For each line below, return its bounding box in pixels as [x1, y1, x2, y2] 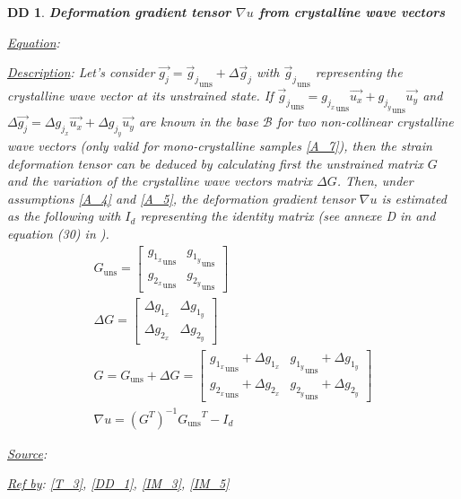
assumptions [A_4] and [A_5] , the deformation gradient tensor [7, 188, 355, 207]
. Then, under [336, 171, 413, 190]
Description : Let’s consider [7, 63, 155, 82]
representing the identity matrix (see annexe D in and [140, 206, 436, 225]
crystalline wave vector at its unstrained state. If [7, 85, 274, 104]
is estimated [381, 188, 447, 207]
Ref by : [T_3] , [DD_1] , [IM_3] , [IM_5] [7, 474, 230, 493]
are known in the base [138, 112, 258, 131]
